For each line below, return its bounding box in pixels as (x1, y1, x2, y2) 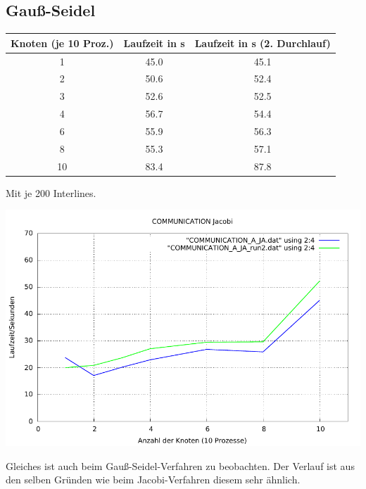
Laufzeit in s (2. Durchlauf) (194, 35, 331, 50)
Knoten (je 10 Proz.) (11, 35, 114, 50)
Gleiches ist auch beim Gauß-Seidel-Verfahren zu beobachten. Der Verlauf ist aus (6, 458, 355, 473)
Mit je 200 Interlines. (6, 185, 96, 200)
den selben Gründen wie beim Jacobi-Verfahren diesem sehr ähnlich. (6, 472, 301, 487)
